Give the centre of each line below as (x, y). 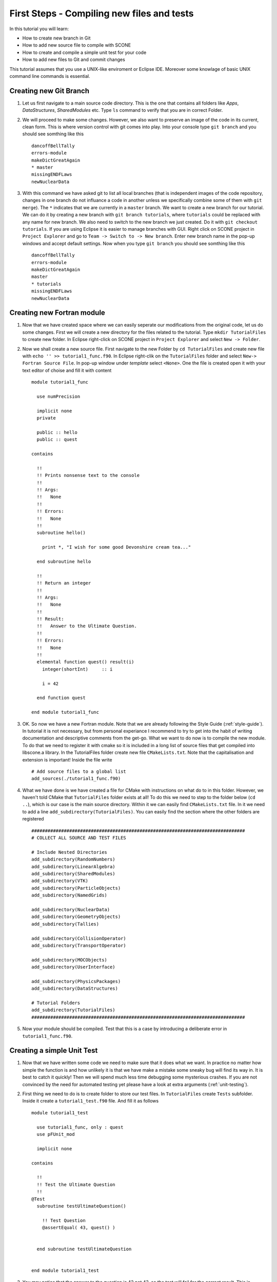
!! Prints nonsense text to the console (88, 475)
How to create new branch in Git (56, 38)
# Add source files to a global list (79, 771)
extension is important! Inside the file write (67, 759)
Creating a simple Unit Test (54, 1050)
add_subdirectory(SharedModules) (73, 874)
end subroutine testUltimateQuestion (84, 1249)
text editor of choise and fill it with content (67, 370)
